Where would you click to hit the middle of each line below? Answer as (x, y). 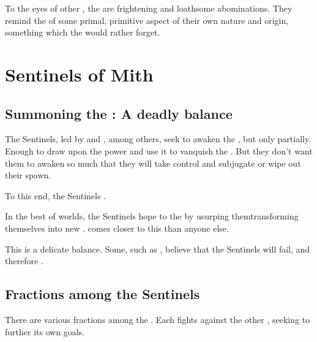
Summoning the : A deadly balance (119, 113)
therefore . (24, 261)
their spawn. (28, 175)
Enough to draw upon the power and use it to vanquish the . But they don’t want (159, 150)
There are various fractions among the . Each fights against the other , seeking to (158, 319)
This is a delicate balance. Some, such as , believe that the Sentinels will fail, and (158, 249)
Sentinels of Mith (79, 74)
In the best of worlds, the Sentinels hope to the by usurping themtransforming (152, 216)
